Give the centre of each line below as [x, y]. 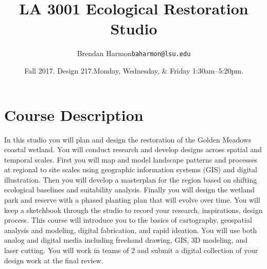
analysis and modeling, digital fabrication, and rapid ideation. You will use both [131, 230]
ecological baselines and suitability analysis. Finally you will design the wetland [129, 190]
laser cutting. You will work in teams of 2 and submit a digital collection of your [131, 250]
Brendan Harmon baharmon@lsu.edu [134, 53]
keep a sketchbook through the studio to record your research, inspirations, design [133, 210]
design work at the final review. [54, 260]
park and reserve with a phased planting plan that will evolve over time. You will [132, 200]
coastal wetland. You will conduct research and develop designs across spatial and [133, 149]
